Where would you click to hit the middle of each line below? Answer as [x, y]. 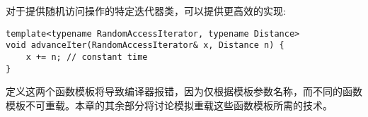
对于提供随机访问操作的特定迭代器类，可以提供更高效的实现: [146, 11]
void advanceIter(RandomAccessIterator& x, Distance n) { [145, 45]
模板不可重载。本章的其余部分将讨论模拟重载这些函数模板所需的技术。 [169, 105]
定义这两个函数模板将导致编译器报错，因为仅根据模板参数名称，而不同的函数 [184, 91]
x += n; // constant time [87, 57]
